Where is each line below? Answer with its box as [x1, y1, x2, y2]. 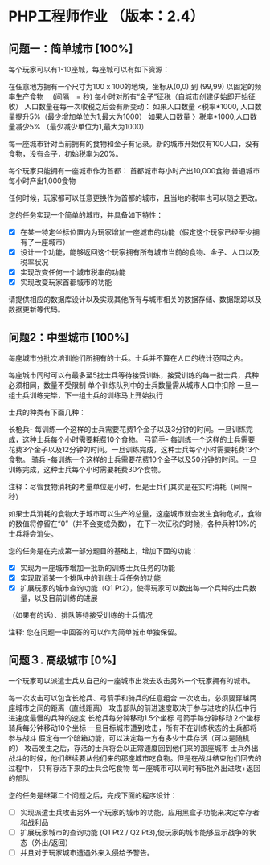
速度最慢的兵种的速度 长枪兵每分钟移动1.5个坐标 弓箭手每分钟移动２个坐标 [14, 713, 261, 723]
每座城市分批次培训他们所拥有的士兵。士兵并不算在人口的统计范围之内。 [8, 353, 247, 363]
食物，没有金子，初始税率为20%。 [8, 149, 123, 158]
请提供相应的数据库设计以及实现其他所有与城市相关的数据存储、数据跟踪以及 [8, 295, 262, 304]
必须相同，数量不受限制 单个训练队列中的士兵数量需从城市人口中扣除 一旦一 [8, 381, 259, 390]
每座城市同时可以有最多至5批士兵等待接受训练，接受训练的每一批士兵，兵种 [8, 370, 260, 380]
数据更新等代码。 [8, 304, 65, 314]
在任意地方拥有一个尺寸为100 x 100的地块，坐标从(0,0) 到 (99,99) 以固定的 [8, 82, 255, 91]
